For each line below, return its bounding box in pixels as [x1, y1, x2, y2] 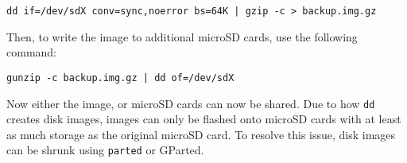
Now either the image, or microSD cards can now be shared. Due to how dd [6, 95, 375, 111]
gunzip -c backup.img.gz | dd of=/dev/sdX [6, 72, 235, 83]
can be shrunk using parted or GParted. [6, 142, 204, 158]
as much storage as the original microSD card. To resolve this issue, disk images [6, 126, 396, 142]
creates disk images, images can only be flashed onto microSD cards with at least [6, 111, 401, 127]
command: [6, 44, 56, 60]
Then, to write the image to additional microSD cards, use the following [6, 28, 358, 45]
